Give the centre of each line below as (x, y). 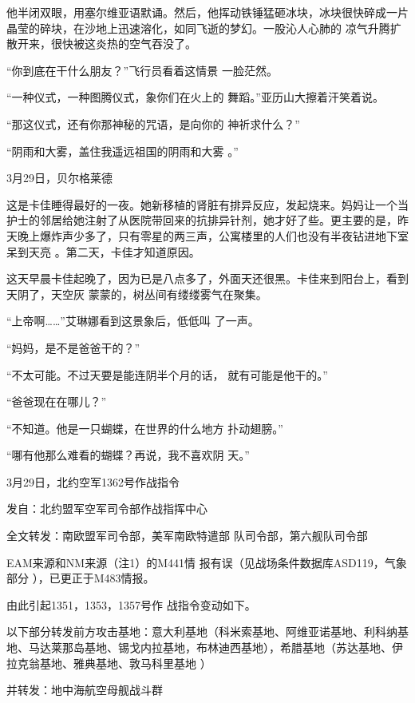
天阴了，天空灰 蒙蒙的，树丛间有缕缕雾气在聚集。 (137, 294)
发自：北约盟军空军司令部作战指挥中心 (107, 508)
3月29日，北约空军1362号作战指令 (93, 481)
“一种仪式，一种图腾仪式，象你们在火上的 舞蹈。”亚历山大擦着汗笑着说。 (195, 97)
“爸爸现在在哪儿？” (57, 401)
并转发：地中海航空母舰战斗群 (85, 690)
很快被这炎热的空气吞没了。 (123, 44)
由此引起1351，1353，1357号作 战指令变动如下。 (131, 604)
